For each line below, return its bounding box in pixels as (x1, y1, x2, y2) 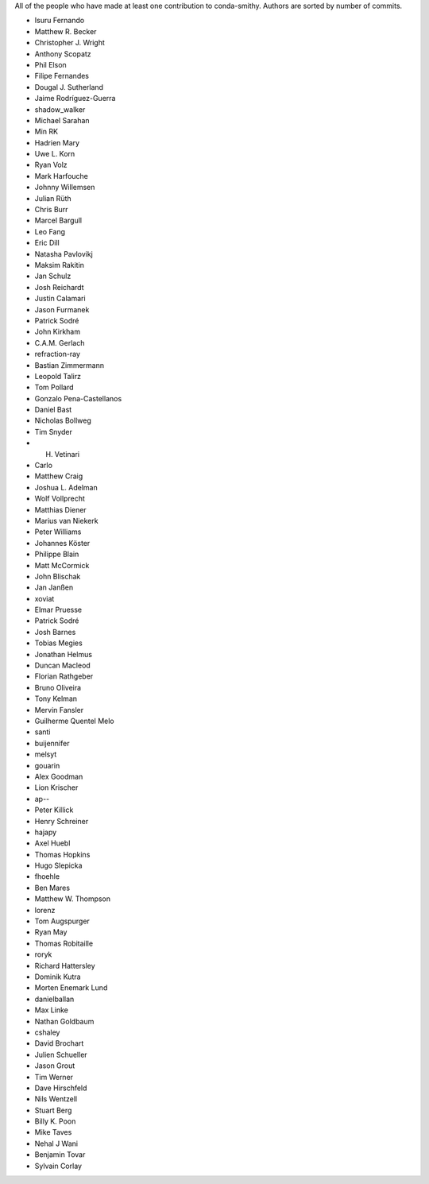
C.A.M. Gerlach (34, 338, 85, 347)
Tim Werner (34, 1072, 74, 1081)
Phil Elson (34, 60, 67, 69)
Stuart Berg (34, 1105, 72, 1115)
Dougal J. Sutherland (34, 82, 103, 91)
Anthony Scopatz (34, 48, 91, 59)
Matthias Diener (34, 505, 87, 514)
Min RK (34, 127, 59, 137)
